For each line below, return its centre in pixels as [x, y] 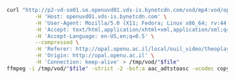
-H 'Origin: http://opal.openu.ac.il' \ [95, 56]
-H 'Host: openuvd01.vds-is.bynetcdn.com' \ [101, 16]
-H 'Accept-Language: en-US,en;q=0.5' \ [95, 36]
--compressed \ [57, 43]
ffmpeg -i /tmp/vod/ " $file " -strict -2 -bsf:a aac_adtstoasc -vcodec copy [118, 69]
